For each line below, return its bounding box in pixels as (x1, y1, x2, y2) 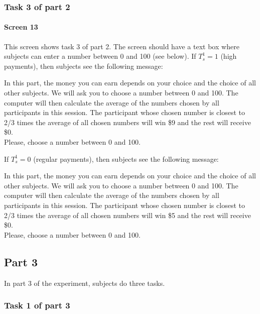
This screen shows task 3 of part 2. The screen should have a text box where (4, 41, 239, 51)
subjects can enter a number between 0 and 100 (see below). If (4, 51, 196, 61)
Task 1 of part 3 (4, 299, 70, 311)
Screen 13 (4, 22, 38, 32)
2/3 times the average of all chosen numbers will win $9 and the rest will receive (4, 117, 251, 127)
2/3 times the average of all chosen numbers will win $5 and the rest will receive (4, 210, 251, 220)
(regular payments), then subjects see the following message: (33, 153, 219, 164)
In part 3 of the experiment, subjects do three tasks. (4, 277, 165, 288)
